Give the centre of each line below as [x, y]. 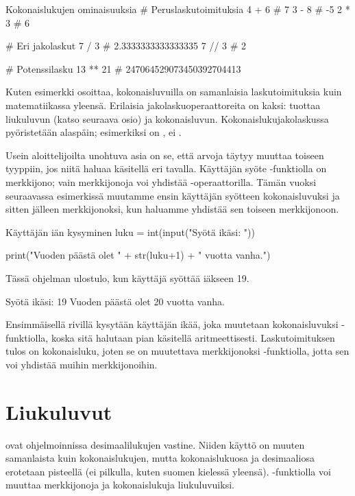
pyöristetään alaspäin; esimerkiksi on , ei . [94, 132]
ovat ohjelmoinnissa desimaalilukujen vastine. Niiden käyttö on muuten [155, 444]
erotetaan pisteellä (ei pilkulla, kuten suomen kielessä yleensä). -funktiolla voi [168, 471]
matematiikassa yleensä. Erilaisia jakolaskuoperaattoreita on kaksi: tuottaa [163, 105]
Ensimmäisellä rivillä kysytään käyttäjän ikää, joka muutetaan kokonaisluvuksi [172, 324]
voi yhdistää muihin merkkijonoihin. [82, 364]
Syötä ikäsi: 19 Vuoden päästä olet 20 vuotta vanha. [115, 301]
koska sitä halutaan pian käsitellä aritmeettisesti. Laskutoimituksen [193, 337]
